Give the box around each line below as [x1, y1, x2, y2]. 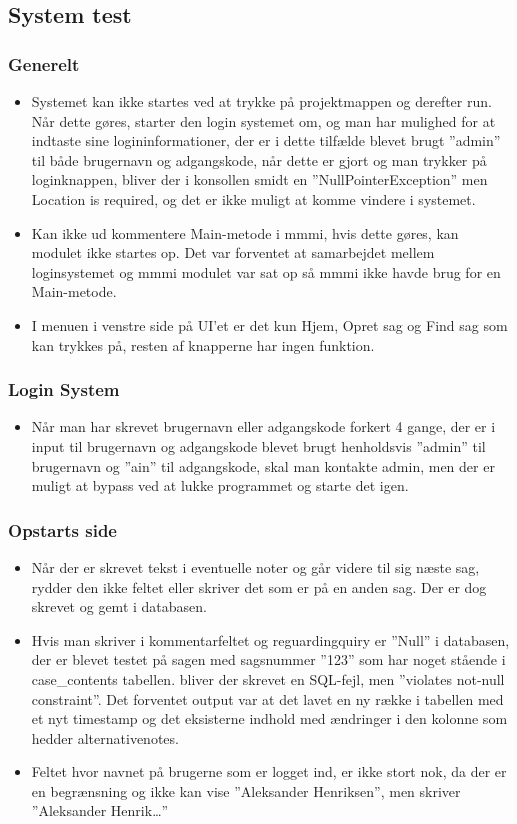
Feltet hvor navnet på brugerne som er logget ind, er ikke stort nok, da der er [31, 761, 507, 782]
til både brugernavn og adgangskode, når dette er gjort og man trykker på [31, 149, 487, 170]
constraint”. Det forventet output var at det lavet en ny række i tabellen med [31, 688, 504, 709]
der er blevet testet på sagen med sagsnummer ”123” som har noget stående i [31, 649, 506, 670]
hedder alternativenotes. [31, 727, 179, 748]
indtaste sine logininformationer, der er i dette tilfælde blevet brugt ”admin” [31, 130, 501, 151]
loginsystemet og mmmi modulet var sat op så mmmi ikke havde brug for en [31, 261, 501, 282]
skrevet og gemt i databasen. [31, 596, 207, 617]
